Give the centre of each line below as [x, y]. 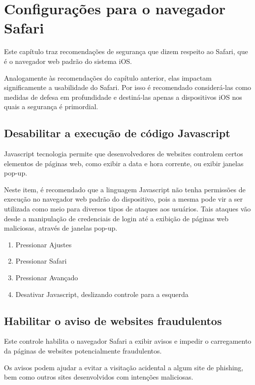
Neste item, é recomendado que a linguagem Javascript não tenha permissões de [125, 189]
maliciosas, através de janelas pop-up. [61, 228]
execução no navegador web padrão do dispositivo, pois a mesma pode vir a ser [124, 199]
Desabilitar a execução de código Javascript [117, 133]
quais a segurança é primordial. [51, 106]
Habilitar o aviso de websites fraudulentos [113, 320]
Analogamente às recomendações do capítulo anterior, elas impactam [108, 77]
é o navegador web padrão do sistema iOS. [68, 61]
